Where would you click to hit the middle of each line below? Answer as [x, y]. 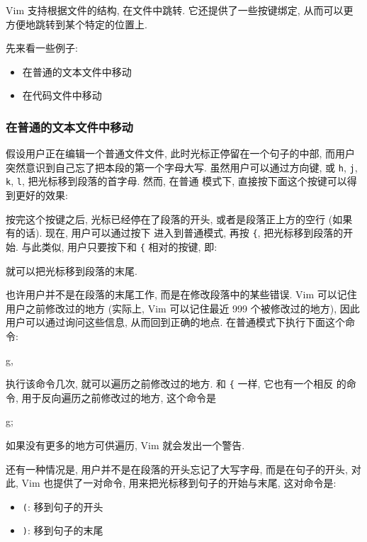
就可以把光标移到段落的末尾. [72, 270]
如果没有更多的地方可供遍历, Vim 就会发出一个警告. [125, 445]
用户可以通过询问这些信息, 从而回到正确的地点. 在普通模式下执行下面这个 [176, 322]
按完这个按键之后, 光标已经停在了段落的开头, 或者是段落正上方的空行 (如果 [179, 219]
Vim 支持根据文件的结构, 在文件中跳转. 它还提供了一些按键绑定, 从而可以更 [180, 10]
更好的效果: [41, 195]
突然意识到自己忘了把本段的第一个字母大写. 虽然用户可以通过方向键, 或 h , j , [182, 167]
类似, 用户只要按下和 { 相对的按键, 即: [129, 246]
